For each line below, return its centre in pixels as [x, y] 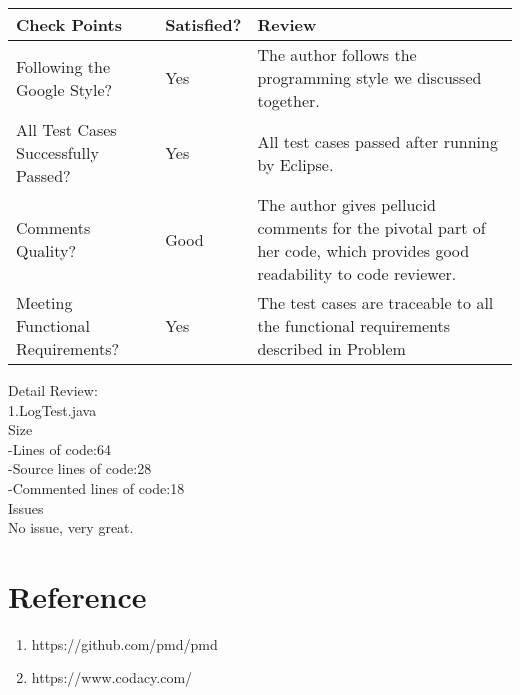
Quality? [46, 250]
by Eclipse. [295, 164]
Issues [26, 507]
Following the [63, 66]
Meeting [44, 302]
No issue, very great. [71, 527]
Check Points [69, 24]
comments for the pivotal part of [371, 227]
